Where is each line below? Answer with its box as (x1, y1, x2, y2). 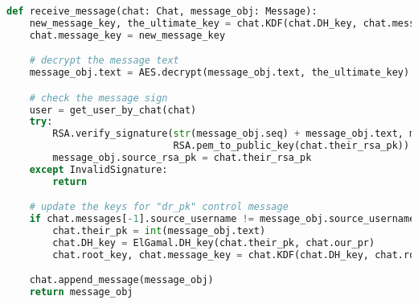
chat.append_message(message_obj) (29, 274, 214, 286)
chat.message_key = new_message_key (29, 29, 226, 41)
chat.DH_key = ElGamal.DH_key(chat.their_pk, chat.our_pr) (52, 236, 375, 249)
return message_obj (29, 286, 133, 298)
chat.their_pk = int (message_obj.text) (52, 225, 266, 237)
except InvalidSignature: (29, 163, 168, 175)
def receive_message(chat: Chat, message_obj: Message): (6, 6, 318, 17)
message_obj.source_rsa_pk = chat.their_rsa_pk (52, 152, 312, 164)
